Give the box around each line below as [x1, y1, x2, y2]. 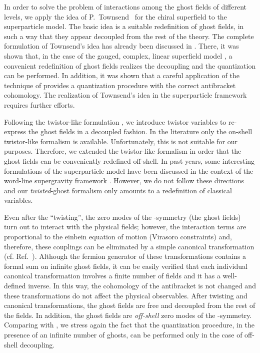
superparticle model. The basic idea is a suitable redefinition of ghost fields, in [4, 21, 244, 32]
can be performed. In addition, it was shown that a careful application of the [4, 70, 239, 81]
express [4, 126, 26, 137]
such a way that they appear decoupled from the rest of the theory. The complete [4, 31, 254, 41]
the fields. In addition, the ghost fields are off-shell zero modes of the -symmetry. [4, 309, 252, 320]
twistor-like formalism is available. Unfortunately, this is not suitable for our [4, 136, 237, 146]
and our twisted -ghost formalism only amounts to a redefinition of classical [4, 185, 232, 195]
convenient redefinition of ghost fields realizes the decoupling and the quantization [4, 60, 256, 71]
